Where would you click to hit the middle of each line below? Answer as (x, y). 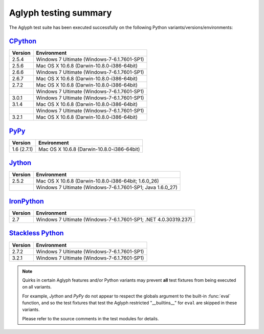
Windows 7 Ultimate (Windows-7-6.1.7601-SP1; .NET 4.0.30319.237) (114, 219)
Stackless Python (36, 233)
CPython (23, 41)
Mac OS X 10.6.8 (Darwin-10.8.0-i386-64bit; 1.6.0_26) (98, 181)
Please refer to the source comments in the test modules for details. (90, 318)
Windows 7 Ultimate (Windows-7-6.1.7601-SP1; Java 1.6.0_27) (107, 187)
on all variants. (37, 287)
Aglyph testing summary (60, 13)
